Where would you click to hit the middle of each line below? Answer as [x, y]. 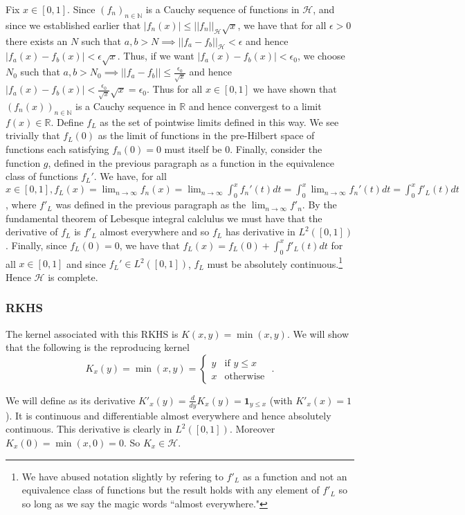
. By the [319, 205]
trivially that [33, 135]
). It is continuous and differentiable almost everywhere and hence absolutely [168, 415]
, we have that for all [282, 25]
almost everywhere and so [155, 232]
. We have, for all [130, 176]
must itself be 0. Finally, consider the [243, 149]
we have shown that [295, 89]
